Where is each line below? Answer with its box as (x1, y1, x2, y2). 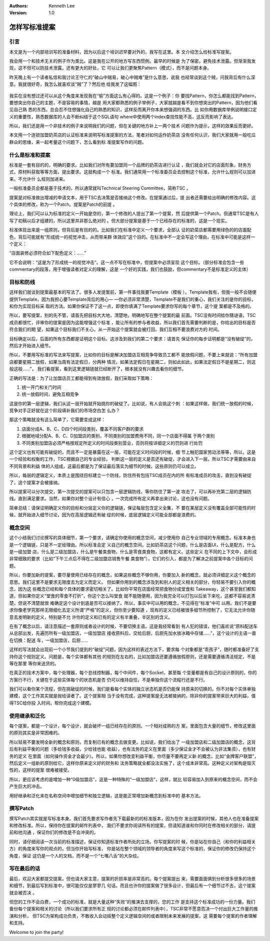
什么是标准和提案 (9, 151, 50, 158)
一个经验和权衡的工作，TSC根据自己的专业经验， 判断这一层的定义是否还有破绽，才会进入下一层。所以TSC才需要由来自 (9, 456, 256, 462)
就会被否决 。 (9, 889, 37, 895)
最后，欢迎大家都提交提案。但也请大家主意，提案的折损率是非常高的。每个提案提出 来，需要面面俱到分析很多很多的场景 (9, 875, 256, 881)
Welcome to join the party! (9, 929, 64, 935)
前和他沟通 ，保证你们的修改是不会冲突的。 (9, 829, 98, 835)
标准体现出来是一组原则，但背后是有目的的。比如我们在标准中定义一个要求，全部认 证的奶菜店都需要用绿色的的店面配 (9, 227, 251, 233)
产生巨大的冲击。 (9, 783, 44, 789)
